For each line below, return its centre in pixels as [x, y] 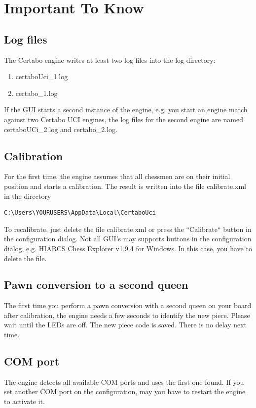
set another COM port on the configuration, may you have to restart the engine [125, 391]
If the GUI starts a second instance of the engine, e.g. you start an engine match [126, 110]
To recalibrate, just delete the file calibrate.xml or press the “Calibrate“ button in [128, 229]
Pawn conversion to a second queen [96, 285]
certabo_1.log [37, 93]
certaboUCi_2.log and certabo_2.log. [61, 129]
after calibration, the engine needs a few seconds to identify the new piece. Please [127, 315]
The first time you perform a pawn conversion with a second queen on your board [128, 305]
